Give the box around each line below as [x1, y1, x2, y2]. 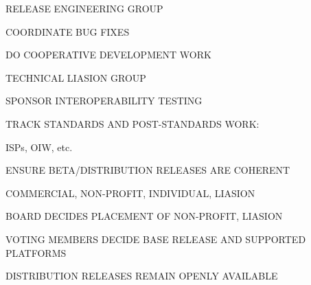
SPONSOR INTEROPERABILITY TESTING [5, 93, 203, 108]
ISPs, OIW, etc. [5, 139, 73, 154]
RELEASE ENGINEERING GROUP [5, 1, 163, 15]
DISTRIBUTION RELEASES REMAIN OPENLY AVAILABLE [5, 269, 278, 283]
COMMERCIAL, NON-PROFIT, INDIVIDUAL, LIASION [5, 185, 255, 200]
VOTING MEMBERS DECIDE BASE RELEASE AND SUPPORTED [5, 231, 306, 246]
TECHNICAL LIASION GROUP [5, 70, 146, 84]
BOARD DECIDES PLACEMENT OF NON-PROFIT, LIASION [5, 209, 283, 223]
